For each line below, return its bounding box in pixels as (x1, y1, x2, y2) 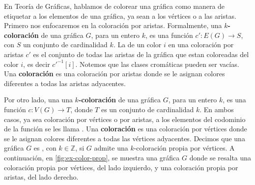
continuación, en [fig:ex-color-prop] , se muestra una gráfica (4, 152, 180, 162)
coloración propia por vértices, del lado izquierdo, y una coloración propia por (4, 162, 238, 172)
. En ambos (199, 104, 234, 114)
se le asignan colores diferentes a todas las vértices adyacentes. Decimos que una (4, 133, 245, 143)
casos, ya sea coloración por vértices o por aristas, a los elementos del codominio (4, 114, 246, 124)
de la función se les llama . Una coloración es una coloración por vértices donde (4, 123, 247, 134)
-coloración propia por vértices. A (134, 143, 235, 153)
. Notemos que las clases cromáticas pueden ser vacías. (75, 59, 239, 69)
